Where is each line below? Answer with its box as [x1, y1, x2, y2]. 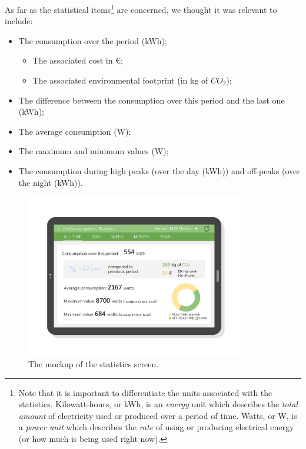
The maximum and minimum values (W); [18, 145, 169, 157]
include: [5, 15, 33, 27]
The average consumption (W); [18, 125, 131, 137]
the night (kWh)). [18, 176, 83, 188]
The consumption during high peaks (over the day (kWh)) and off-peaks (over [18, 165, 300, 177]
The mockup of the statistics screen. [28, 358, 159, 370]
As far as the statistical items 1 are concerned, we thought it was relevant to [5, 2, 277, 15]
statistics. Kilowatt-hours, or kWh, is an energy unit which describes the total [18, 398, 298, 410]
